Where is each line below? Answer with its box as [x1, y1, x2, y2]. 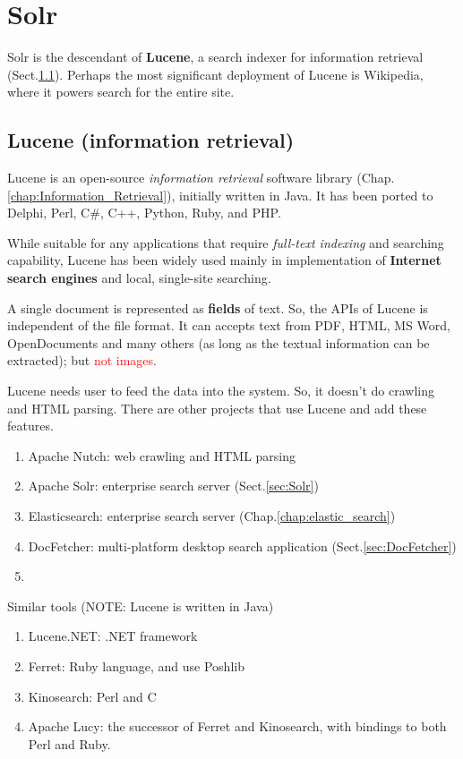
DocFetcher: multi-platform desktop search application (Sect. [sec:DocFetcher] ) [28, 536, 457, 555]
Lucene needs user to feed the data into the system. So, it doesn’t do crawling [7, 381, 435, 400]
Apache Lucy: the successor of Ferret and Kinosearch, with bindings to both [28, 717, 447, 736]
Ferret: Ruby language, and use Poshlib [28, 656, 244, 675]
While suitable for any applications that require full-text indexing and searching [7, 233, 444, 252]
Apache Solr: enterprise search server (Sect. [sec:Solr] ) [28, 476, 319, 495]
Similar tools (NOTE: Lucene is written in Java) [7, 596, 274, 615]
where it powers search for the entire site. [7, 82, 235, 101]
